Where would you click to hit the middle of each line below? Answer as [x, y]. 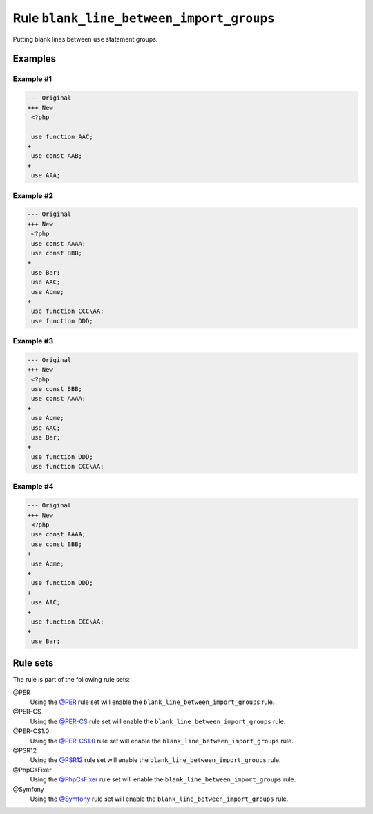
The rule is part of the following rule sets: [71, 680]
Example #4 [33, 487]
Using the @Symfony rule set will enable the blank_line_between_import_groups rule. [159, 799]
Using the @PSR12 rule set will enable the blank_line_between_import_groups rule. [155, 760]
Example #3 [33, 341]
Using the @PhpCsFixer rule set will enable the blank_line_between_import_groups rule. [163, 779]
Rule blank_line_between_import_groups [144, 18]
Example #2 [33, 195]
